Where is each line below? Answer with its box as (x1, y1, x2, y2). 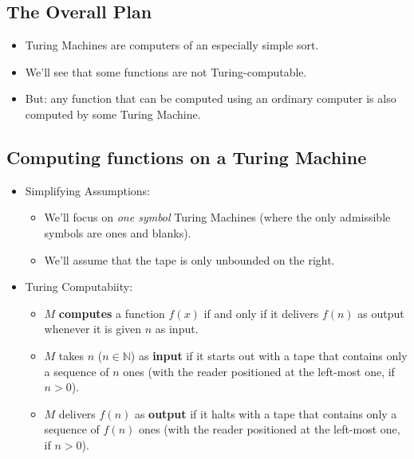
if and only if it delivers (203, 304, 319, 321)
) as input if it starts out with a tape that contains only (130, 347, 408, 363)
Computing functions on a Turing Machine (6, 144, 367, 169)
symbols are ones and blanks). (44, 224, 191, 241)
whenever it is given (44, 320, 142, 337)
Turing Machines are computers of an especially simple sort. (25, 37, 319, 53)
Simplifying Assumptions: (25, 182, 151, 198)
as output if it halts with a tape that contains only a (134, 405, 397, 422)
